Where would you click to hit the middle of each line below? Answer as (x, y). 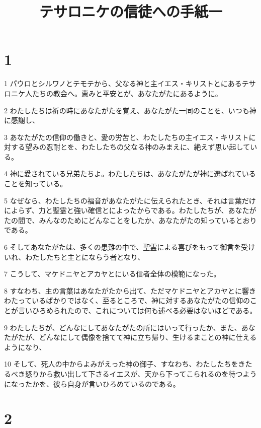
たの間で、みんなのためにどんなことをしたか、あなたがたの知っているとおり (130, 220)
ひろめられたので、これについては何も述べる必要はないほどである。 (144, 310)
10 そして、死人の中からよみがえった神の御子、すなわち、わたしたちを (121, 364)
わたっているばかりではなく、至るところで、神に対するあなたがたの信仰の (127, 300)
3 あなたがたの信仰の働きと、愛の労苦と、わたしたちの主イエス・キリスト (126, 137)
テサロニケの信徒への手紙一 (130, 11)
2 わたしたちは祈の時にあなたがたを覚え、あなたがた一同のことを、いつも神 (130, 110)
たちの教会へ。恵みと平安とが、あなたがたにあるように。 (127, 93)
